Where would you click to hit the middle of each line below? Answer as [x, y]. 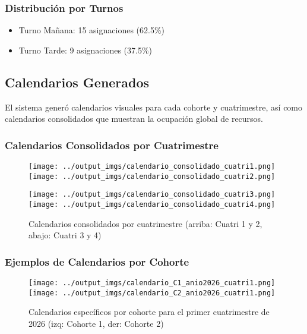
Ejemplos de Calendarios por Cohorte [97, 261]
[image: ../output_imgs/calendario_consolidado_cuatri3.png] [152, 195]
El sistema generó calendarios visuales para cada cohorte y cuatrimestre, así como [154, 107]
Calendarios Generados [77, 82]
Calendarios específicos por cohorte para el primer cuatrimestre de [149, 312]
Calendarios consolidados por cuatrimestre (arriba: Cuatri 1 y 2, [145, 223]
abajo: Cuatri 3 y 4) [65, 235]
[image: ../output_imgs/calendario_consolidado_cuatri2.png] [152, 176]
